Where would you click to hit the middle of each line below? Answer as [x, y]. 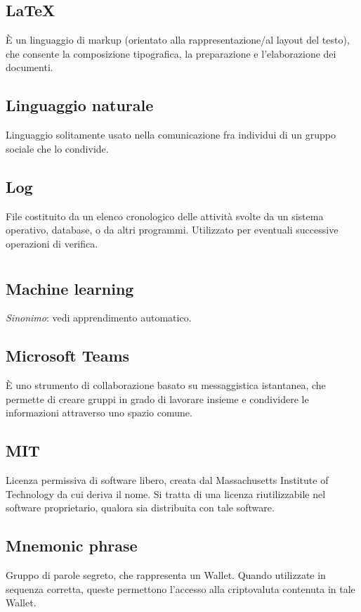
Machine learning [70, 288]
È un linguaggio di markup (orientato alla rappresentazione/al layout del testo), [178, 40]
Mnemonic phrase [72, 546]
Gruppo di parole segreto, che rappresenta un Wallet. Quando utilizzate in [166, 575]
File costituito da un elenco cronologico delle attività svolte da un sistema [165, 216]
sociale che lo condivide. [57, 148]
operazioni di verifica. [52, 243]
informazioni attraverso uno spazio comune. [99, 413]
